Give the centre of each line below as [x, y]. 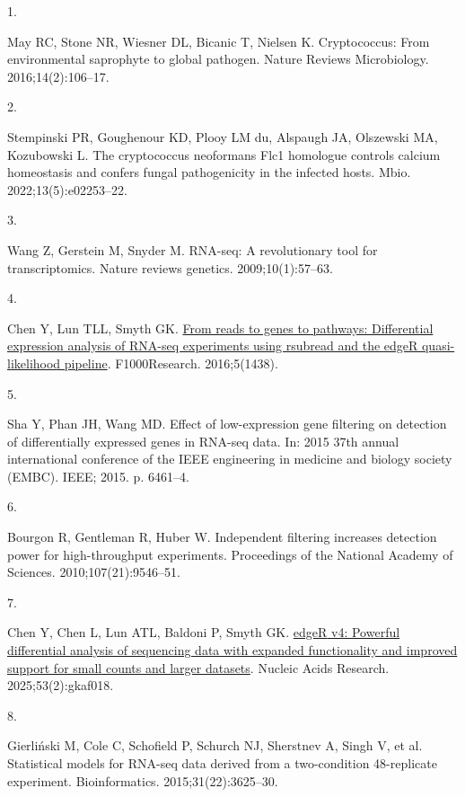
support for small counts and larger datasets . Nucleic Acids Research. [198, 667]
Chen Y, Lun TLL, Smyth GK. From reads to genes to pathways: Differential [220, 328]
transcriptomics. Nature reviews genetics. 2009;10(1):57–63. [170, 267]
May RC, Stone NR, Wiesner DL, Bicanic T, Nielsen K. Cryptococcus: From [219, 41]
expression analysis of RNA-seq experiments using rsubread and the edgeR [213, 345]
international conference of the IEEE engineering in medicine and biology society [230, 459]
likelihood [34, 363]
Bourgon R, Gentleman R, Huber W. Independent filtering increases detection [222, 537]
